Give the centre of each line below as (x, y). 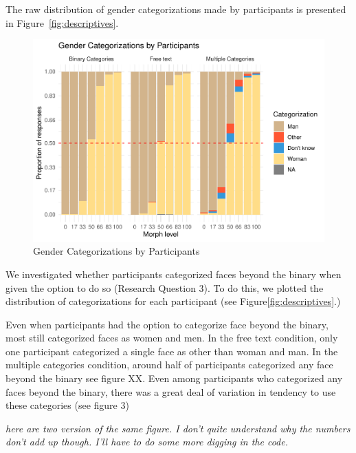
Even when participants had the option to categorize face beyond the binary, (167, 324)
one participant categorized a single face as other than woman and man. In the (172, 351)
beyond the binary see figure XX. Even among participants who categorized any (174, 378)
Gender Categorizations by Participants (116, 251)
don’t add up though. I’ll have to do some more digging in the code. (147, 442)
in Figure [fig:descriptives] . (62, 22)
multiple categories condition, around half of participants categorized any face (169, 365)
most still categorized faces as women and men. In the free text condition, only (172, 338)
